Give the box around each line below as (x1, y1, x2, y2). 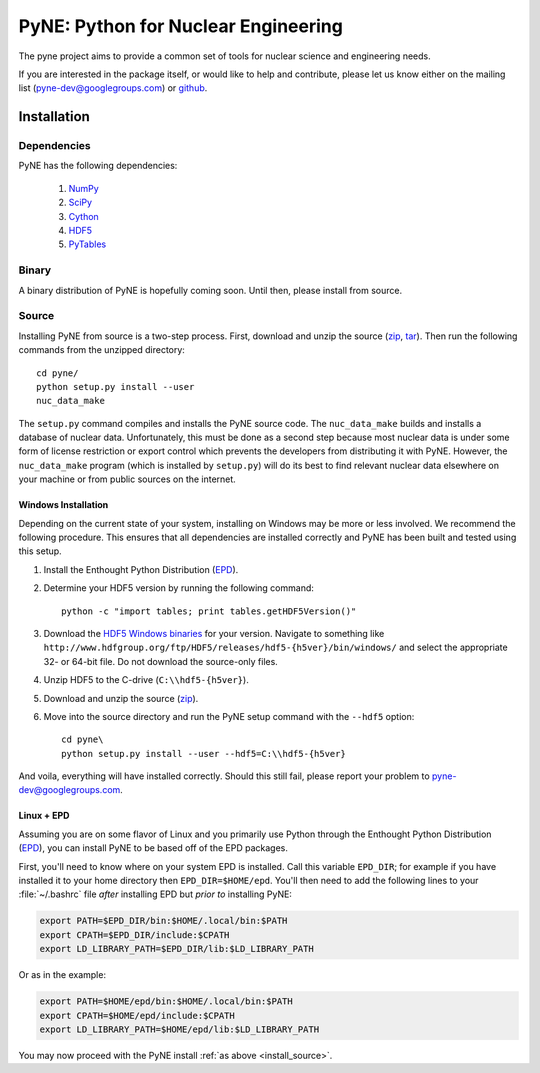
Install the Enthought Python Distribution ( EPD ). (43, 563, 239, 575)
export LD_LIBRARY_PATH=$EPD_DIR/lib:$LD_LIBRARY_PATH (39, 943, 314, 955)
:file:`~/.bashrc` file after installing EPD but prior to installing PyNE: (18, 888, 292, 900)
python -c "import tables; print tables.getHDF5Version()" (61, 605, 357, 617)
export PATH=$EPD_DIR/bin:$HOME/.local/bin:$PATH (39, 915, 288, 927)
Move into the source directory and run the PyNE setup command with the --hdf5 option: (43, 710, 415, 722)
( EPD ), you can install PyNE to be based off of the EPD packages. (18, 842, 289, 854)
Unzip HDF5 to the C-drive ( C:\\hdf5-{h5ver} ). (43, 674, 249, 686)
